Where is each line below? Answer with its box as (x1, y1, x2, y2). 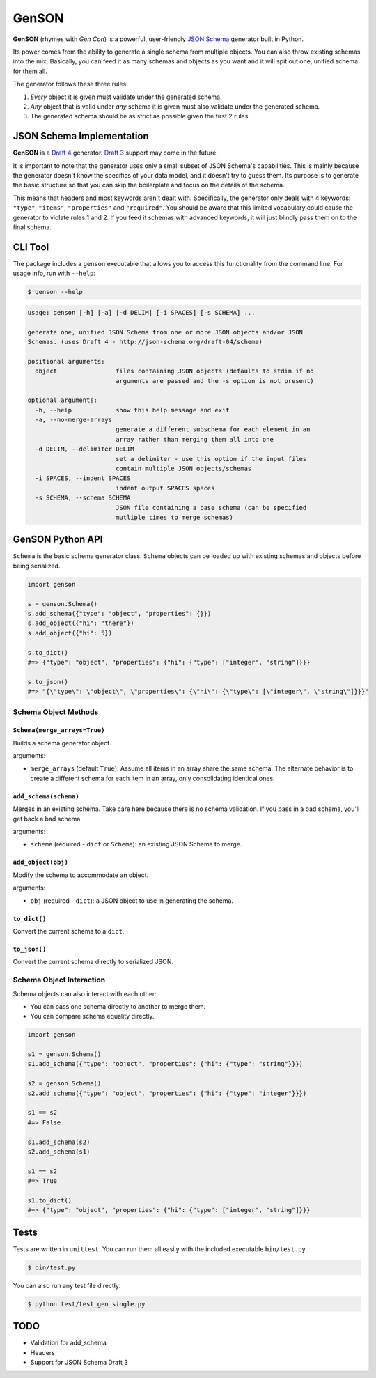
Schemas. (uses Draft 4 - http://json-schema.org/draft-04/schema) (27, 338, 263, 346)
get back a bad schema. (13, 814, 83, 823)
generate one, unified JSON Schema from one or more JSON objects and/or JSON (27, 328, 303, 336)
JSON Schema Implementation (13, 130, 149, 142)
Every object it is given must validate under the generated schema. (30, 93, 222, 101)
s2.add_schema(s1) (27, 1147, 91, 1156)
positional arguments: (27, 357, 105, 365)
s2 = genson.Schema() (27, 1080, 102, 1087)
